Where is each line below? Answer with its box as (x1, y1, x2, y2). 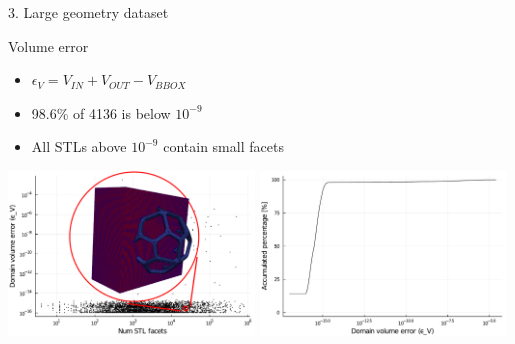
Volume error (8, 35, 89, 56)
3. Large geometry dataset (8, 2, 169, 22)
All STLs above (31, 136, 127, 157)
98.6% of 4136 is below (31, 102, 171, 123)
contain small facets (163, 136, 284, 157)
